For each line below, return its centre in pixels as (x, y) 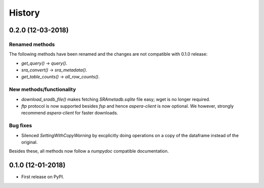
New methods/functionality (43, 90)
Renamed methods (32, 44)
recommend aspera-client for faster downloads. (70, 113)
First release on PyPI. (43, 177)
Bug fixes (21, 126)
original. (29, 142)
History (24, 13)
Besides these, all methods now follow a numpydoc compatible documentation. (89, 151)
